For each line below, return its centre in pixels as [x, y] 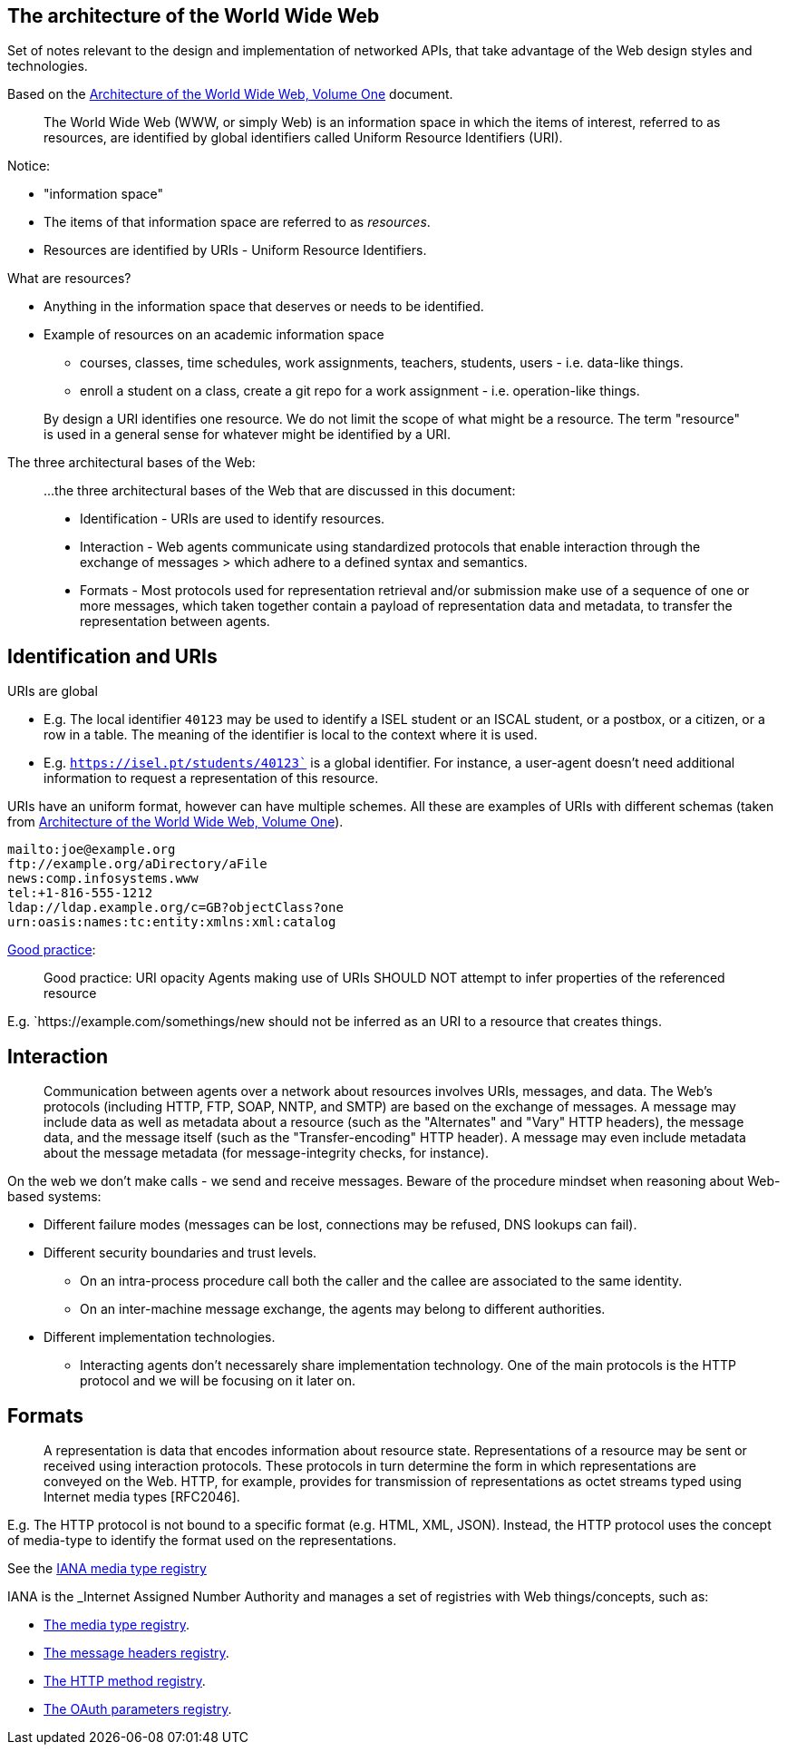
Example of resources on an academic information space [214, 335]
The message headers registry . [136, 1652]
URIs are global [53, 691]
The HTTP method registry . [125, 1680]
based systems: [54, 1197]
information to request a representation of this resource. [211, 778]
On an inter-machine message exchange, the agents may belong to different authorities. [343, 1309]
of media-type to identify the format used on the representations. [202, 1540]
